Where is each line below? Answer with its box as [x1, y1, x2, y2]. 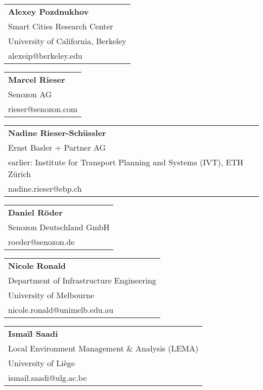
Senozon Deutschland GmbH [8, 221, 110, 233]
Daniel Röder [8, 206, 63, 218]
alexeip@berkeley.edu [8, 50, 82, 61]
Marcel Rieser [8, 74, 65, 85]
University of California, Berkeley [8, 35, 126, 47]
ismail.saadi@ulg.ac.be [8, 372, 87, 383]
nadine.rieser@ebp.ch [8, 183, 82, 194]
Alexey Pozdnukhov [8, 6, 89, 17]
